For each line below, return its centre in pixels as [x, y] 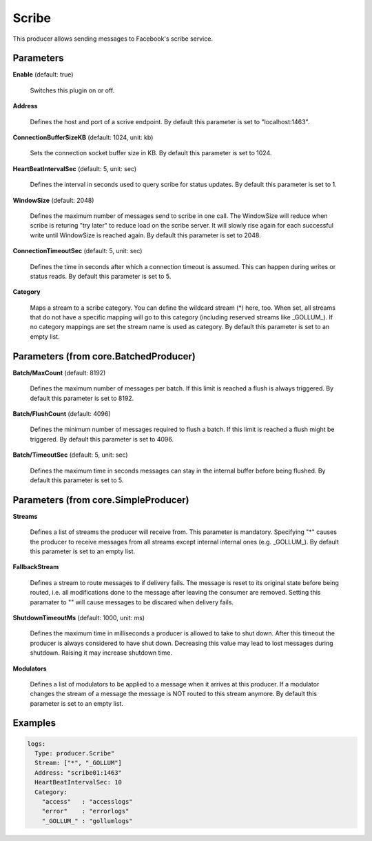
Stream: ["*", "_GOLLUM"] [78, 763]
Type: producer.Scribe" [75, 753]
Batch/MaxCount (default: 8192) [59, 373]
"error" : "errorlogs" [85, 811]
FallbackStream [36, 567]
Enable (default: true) [43, 75]
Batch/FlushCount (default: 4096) [62, 413]
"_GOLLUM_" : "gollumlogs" [87, 821]
